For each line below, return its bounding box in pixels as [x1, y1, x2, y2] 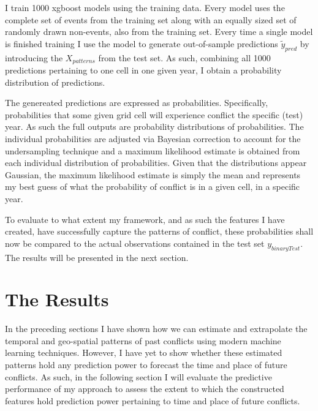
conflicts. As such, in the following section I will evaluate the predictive [5, 370, 272, 383]
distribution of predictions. [5, 75, 105, 88]
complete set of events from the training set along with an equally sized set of [5, 13, 297, 26]
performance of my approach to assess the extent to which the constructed [5, 382, 284, 395]
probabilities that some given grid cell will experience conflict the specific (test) [5, 108, 303, 121]
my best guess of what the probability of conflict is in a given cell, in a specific [5, 180, 300, 193]
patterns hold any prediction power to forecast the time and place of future [5, 358, 287, 371]
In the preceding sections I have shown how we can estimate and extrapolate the [5, 322, 308, 335]
